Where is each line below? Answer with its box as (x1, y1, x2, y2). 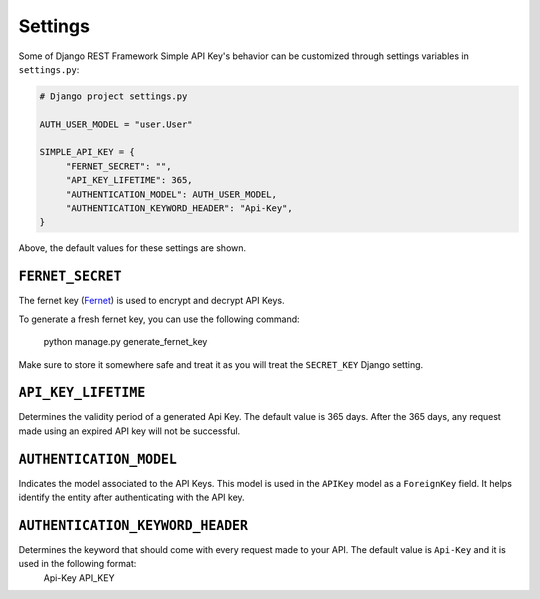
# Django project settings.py (39, 90, 188, 102)
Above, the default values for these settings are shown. (18, 242, 247, 254)
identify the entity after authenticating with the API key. (18, 491, 245, 504)
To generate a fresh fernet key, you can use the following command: (18, 313, 300, 325)
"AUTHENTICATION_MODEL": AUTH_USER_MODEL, (65, 188, 277, 200)
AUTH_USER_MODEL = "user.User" (39, 118, 194, 130)
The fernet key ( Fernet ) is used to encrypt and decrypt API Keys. (18, 295, 285, 307)
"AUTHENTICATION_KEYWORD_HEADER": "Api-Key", (65, 203, 294, 214)
